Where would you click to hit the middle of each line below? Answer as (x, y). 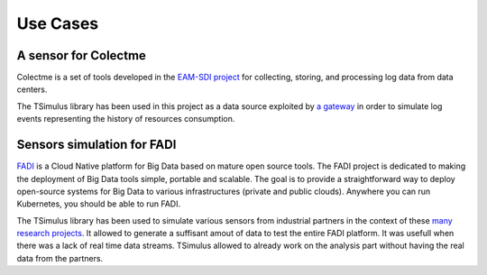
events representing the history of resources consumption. (126, 119)
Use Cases (58, 23)
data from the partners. (60, 258)
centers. (32, 89)
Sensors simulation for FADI (96, 145)
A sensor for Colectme (81, 55)
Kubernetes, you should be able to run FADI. (98, 204)
